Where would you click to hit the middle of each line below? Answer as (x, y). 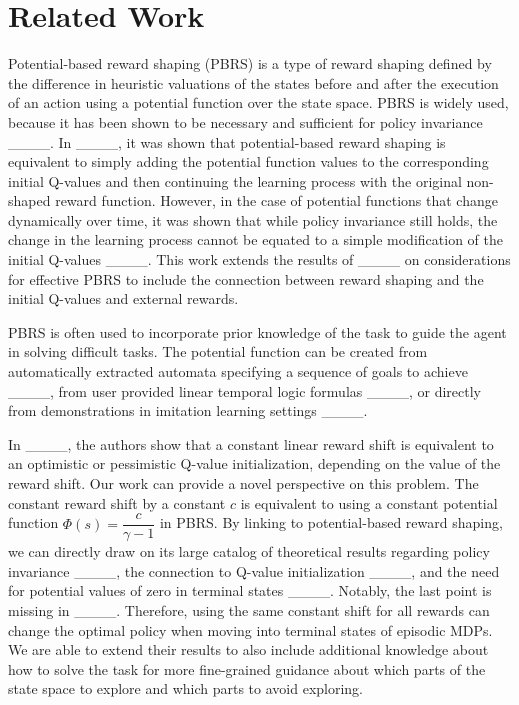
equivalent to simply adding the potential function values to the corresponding (248, 161)
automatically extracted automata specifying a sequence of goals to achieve (238, 371)
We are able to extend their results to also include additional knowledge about (248, 649)
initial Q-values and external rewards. (123, 298)
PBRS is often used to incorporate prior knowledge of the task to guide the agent (257, 331)
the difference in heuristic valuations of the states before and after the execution (253, 82)
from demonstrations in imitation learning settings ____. (188, 410)
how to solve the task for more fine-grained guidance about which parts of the (247, 668)
